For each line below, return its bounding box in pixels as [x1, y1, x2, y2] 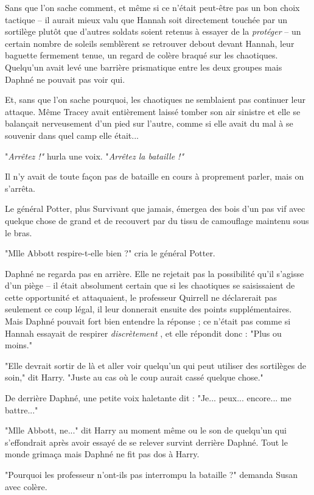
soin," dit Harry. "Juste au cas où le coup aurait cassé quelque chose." [5, 371, 263, 384]
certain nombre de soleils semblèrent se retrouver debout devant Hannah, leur [5, 37, 295, 49]
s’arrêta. [5, 181, 35, 194]
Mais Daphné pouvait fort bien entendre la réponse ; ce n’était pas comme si [5, 315, 291, 328]
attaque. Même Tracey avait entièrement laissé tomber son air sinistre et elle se [5, 105, 301, 118]
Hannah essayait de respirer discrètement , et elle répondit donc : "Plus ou [5, 326, 282, 339]
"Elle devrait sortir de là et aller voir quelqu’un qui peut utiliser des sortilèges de [5, 359, 306, 371]
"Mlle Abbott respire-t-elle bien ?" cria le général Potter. [5, 247, 215, 259]
